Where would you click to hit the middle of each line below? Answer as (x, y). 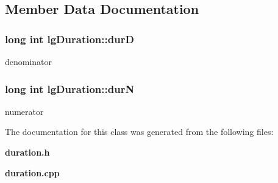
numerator (24, 111)
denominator (29, 61)
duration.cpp (32, 172)
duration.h (27, 152)
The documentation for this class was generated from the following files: (139, 132)
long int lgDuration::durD (69, 39)
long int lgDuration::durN (70, 88)
